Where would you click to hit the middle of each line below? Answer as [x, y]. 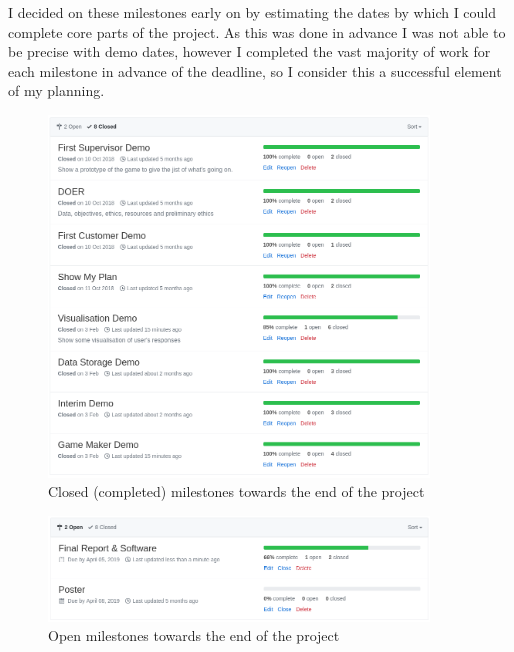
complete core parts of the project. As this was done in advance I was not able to [257, 31]
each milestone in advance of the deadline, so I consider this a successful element [255, 70]
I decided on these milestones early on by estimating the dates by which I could [252, 12]
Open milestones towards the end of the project [194, 635]
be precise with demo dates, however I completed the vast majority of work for [249, 51]
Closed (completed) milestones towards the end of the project [236, 491]
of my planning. [56, 90]
